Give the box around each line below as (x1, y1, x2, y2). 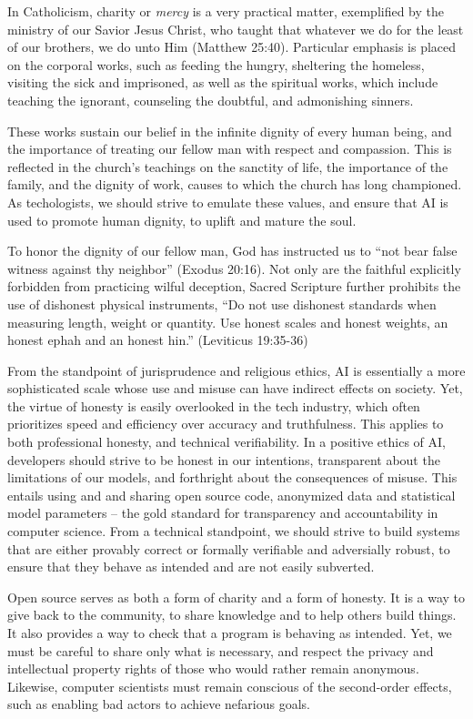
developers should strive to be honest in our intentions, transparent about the (7, 450, 440, 469)
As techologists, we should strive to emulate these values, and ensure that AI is (7, 192, 448, 211)
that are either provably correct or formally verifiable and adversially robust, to (7, 539, 450, 558)
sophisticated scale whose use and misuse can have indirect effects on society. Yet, (7, 379, 463, 398)
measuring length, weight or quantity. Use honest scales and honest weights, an (7, 312, 448, 331)
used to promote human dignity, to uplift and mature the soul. (7, 210, 357, 229)
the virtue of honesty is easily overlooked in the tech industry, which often (7, 396, 420, 415)
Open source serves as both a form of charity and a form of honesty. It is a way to (7, 587, 466, 606)
